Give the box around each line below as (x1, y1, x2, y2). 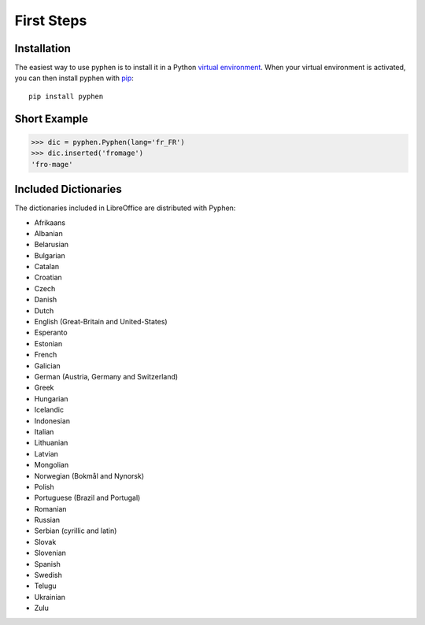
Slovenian (34, 548, 67, 558)
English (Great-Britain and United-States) (34, 317, 168, 327)
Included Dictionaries (14, 183, 122, 196)
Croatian (34, 272, 62, 283)
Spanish (34, 559, 61, 568)
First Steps (14, 12, 87, 29)
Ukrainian (34, 592, 66, 601)
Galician (34, 361, 61, 370)
